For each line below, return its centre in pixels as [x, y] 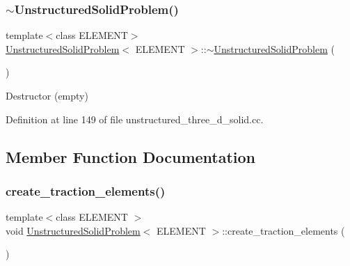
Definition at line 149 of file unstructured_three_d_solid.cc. [135, 119]
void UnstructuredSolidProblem [73, 230]
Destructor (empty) [47, 95]
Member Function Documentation [131, 156]
